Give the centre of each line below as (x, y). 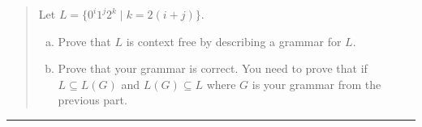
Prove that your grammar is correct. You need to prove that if (213, 68)
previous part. (93, 100)
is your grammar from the (316, 84)
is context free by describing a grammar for (234, 41)
